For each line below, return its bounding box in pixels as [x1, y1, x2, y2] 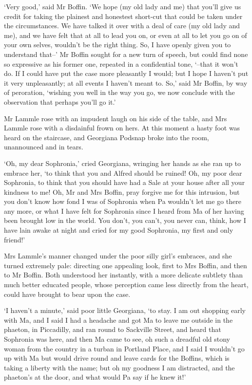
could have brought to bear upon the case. [4, 289, 131, 299]
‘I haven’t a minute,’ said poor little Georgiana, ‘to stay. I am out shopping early [4, 305, 246, 315]
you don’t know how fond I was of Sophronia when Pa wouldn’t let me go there [4, 196, 241, 206]
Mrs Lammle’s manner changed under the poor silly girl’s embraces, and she [4, 251, 232, 261]
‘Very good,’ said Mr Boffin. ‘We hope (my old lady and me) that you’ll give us [4, 1, 241, 11]
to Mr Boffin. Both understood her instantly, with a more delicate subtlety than [4, 270, 243, 280]
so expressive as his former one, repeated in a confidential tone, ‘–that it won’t [4, 58, 238, 69]
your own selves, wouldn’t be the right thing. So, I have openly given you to [4, 39, 231, 50]
